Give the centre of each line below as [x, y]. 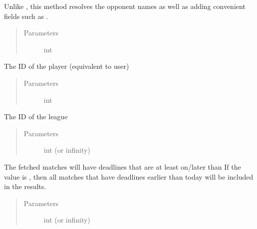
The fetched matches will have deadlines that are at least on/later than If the [123, 166]
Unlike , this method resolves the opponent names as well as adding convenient [125, 6]
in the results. [25, 186]
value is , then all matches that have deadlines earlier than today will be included [129, 176]
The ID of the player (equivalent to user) [67, 66]
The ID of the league [36, 116]
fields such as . [26, 16]
